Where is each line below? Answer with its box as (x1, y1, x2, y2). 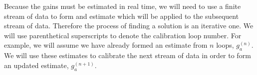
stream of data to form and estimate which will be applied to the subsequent (4, 10, 239, 21)
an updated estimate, (4, 60, 69, 70)
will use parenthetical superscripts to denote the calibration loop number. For (4, 30, 242, 40)
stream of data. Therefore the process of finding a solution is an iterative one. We (4, 20, 254, 31)
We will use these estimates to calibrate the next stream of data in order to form (4, 50, 251, 61)
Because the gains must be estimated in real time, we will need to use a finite (4, 1, 241, 11)
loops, (216, 40, 234, 50)
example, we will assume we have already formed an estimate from (4, 40, 208, 50)
